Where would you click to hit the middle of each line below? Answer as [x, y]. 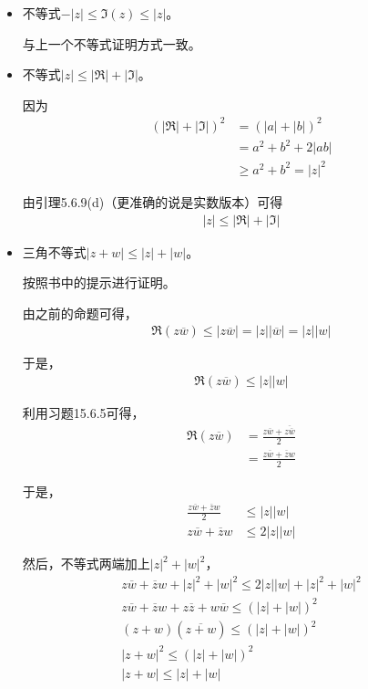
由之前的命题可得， [80, 313]
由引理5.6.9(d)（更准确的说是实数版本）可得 [153, 201]
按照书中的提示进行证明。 [99, 282]
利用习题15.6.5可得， [83, 413]
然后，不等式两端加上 [86, 564]
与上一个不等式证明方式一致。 [112, 43]
